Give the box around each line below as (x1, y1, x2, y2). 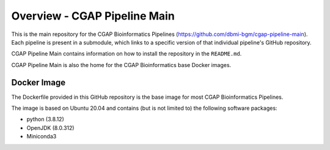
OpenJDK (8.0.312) (26, 124, 75, 131)
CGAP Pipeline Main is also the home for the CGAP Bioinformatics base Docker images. (11, 61, 232, 68)
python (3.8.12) (26, 116, 64, 123)
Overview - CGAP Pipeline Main (11, 9, 175, 23)
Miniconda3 (26, 133, 57, 140)
